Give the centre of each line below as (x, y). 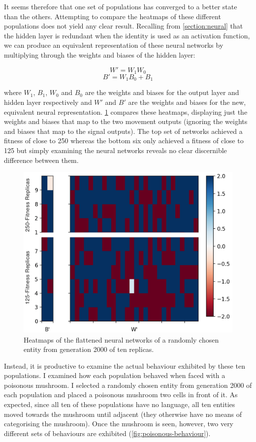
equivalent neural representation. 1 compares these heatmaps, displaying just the (126, 111)
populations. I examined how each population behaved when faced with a (115, 375)
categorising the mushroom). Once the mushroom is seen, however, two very (119, 424)
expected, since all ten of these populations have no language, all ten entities (120, 404)
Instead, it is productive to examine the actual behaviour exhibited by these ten (125, 365)
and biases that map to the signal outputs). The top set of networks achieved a (123, 131)
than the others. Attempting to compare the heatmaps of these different (112, 16)
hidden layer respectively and (48, 102)
